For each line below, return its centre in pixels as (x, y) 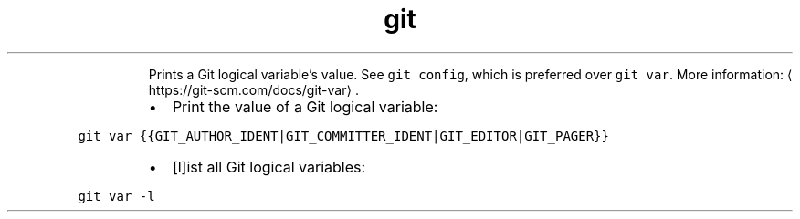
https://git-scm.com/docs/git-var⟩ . (253, 89)
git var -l (116, 196)
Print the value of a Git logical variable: (305, 106)
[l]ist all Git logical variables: (269, 167)
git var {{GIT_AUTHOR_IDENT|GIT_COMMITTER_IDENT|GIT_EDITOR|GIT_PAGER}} (343, 136)
